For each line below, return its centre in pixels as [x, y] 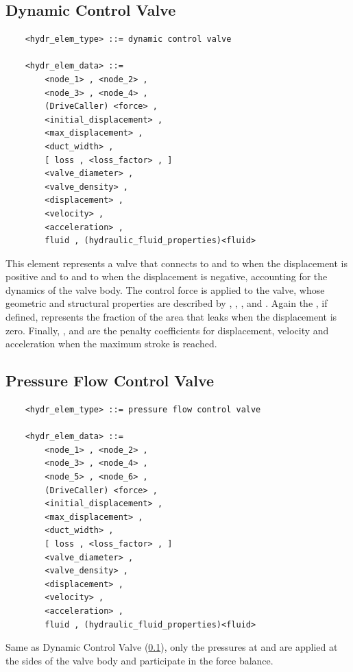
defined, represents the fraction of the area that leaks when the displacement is [171, 317]
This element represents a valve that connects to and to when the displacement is [177, 263]
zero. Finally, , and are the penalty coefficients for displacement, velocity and [167, 330]
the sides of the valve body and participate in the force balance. [139, 660]
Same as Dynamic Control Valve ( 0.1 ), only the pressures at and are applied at [172, 647]
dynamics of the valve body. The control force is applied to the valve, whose [165, 289]
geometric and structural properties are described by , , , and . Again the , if [167, 303]
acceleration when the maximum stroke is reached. [111, 344]
